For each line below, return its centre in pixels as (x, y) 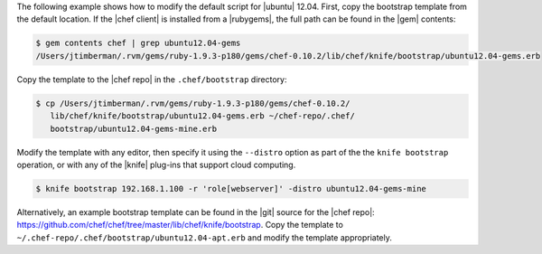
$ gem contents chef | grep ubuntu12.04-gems (138, 43)
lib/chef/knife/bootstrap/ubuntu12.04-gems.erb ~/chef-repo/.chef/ (203, 116)
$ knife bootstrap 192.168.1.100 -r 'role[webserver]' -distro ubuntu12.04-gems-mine (231, 188)
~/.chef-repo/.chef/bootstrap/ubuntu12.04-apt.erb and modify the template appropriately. (204, 237)
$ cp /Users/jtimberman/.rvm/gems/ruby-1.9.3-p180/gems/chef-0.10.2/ (193, 103)
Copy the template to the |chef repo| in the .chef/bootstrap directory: (152, 79)
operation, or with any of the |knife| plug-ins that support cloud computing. (156, 165)
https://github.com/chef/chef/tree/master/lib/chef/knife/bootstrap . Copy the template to (180, 225)
